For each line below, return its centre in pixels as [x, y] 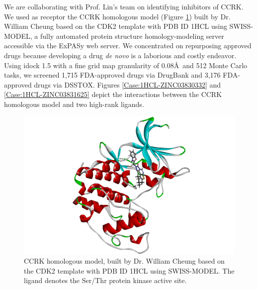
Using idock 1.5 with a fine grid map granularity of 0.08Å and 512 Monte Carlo [126, 65]
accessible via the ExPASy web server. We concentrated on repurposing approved [128, 46]
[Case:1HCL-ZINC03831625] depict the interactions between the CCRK [113, 94]
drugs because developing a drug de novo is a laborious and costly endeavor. [120, 55]
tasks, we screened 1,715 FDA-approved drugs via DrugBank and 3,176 [112, 75]
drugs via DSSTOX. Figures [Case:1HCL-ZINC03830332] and [128, 84]
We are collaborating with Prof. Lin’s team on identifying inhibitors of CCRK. [124, 6]
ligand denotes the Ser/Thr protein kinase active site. [105, 280]
